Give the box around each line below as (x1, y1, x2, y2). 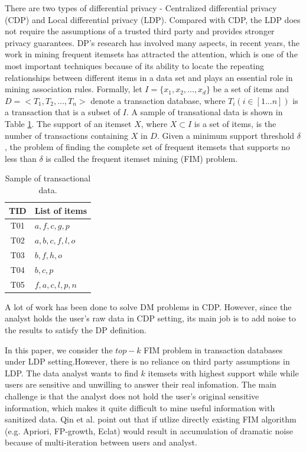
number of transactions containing (5, 129, 129, 141)
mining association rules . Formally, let (5, 83, 142, 95)
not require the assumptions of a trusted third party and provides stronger (5, 25, 275, 37)
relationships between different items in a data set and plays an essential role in (5, 71, 293, 83)
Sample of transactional (5, 172, 91, 184)
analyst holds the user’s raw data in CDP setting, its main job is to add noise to (5, 312, 296, 324)
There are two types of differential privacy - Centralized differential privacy (5, 2, 277, 14)
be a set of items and (213, 83, 289, 95)
